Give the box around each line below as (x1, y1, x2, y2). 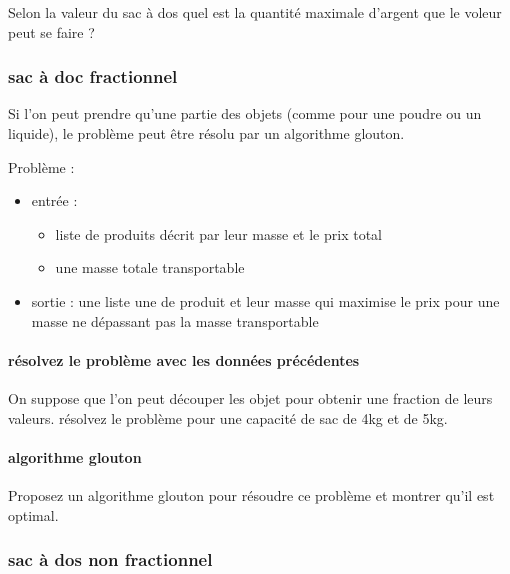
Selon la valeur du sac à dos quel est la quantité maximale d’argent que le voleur (8, 2, 502, 22)
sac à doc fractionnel (8, 64, 178, 89)
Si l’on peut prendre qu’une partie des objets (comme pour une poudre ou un (8, 103, 482, 124)
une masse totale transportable (55, 257, 245, 278)
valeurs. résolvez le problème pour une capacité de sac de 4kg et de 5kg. (8, 407, 448, 428)
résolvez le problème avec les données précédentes (8, 349, 360, 370)
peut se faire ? (8, 21, 95, 42)
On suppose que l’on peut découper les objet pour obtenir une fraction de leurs (8, 387, 493, 408)
